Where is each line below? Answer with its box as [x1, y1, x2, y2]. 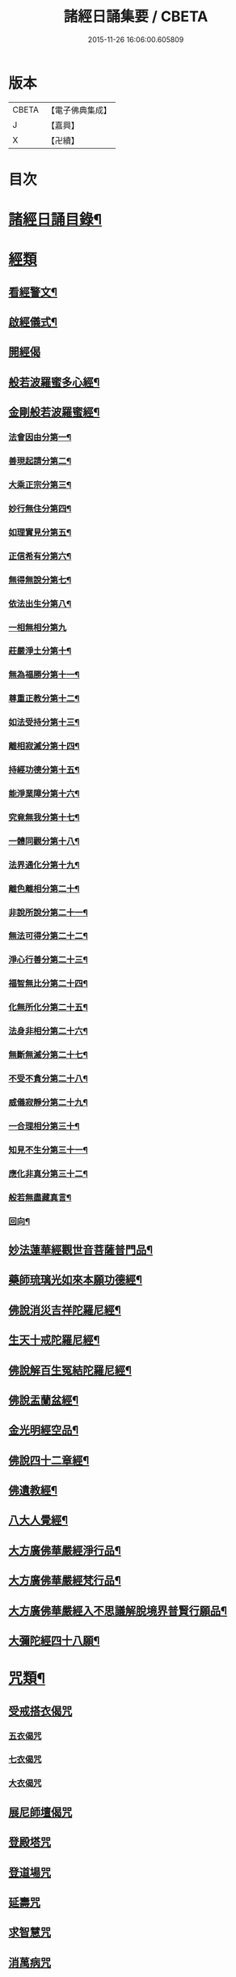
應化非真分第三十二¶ [8, 1168, 89, 1179]
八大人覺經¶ [8, 1514, 69, 1527]
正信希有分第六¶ [8, 550, 72, 561]
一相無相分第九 [8, 621, 67, 633]
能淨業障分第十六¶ [8, 787, 80, 799]
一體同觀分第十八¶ [8, 835, 80, 846]
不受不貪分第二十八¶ [8, 1073, 89, 1084]
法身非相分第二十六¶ [8, 1025, 89, 1037]
